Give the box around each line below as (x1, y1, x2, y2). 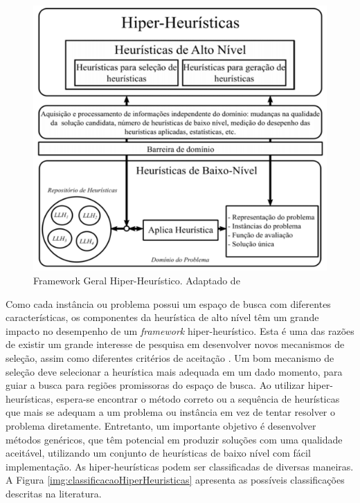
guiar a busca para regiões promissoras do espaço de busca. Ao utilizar (6, 378, 305, 392)
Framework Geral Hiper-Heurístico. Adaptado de (33, 273, 240, 287)
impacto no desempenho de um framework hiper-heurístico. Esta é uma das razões (6, 323, 354, 338)
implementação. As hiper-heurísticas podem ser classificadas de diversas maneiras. (6, 459, 354, 473)
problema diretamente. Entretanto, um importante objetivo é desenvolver (6, 418, 316, 432)
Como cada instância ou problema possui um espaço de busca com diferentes (6, 296, 331, 311)
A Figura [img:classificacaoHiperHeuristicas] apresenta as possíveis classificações (6, 473, 345, 487)
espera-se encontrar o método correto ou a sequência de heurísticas (56, 391, 340, 405)
